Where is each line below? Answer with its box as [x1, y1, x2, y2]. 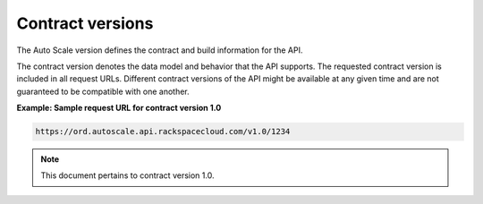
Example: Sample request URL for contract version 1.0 [16, 103, 222, 114]
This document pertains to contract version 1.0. [40, 170, 215, 181]
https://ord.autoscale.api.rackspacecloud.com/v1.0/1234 [35, 126, 291, 137]
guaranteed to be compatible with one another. [16, 86, 190, 97]
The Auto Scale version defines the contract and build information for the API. [16, 45, 303, 55]
